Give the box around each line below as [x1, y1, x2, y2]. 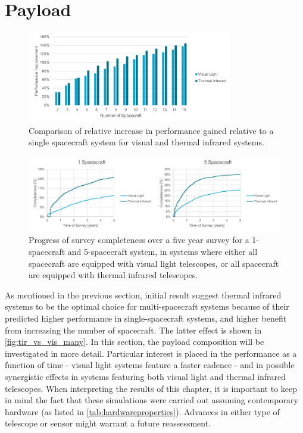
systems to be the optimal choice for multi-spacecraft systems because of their [5, 300, 289, 313]
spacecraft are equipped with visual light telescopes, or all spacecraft [29, 257, 279, 269]
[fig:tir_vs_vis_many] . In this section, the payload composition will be [5, 335, 264, 348]
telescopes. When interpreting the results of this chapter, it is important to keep [5, 382, 298, 394]
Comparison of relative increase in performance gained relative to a [29, 124, 274, 136]
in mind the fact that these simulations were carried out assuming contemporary [5, 394, 298, 406]
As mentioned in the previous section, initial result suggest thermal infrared [5, 288, 282, 301]
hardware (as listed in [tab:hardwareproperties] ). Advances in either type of [5, 405, 280, 418]
